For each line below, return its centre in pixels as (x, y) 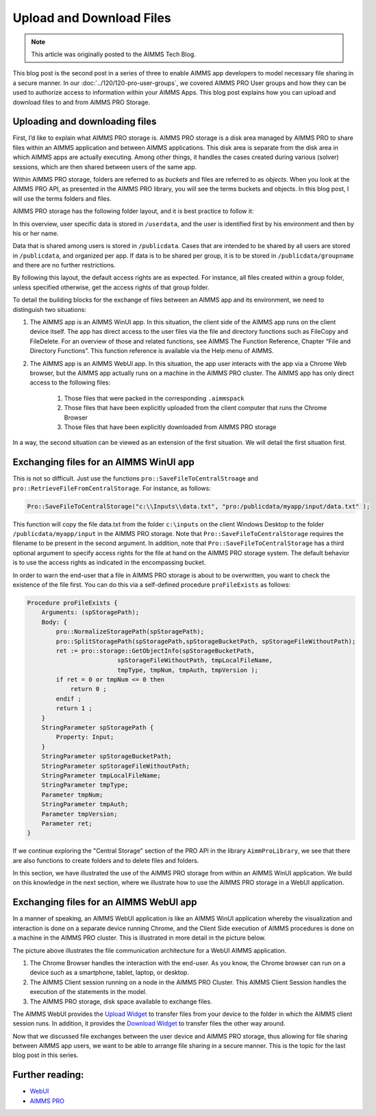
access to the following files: (70, 383)
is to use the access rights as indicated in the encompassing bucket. (109, 563)
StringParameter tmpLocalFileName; (101, 775)
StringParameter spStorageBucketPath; (106, 756)
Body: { (54, 622)
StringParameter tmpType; (85, 785)
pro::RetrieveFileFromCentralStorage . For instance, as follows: (112, 488)
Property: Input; (85, 737)
